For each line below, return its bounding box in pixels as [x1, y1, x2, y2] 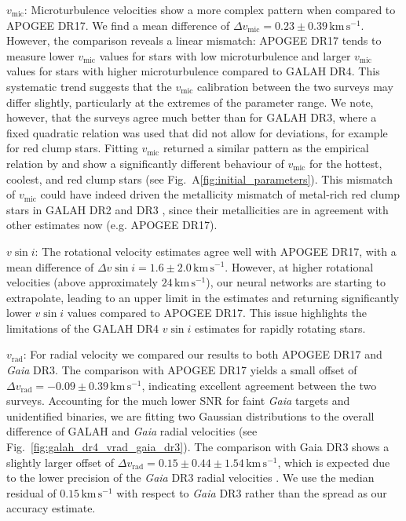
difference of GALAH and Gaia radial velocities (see [6, 423, 258, 439]
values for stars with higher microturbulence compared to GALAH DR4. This [6, 63, 380, 79]
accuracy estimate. [6, 500, 96, 516]
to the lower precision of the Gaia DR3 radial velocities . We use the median [6, 469, 375, 486]
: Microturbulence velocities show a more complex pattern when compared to [24, 2, 396, 17]
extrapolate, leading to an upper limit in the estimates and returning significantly [6, 289, 400, 305]
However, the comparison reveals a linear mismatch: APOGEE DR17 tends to [6, 32, 382, 49]
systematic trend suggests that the [6, 78, 172, 94]
